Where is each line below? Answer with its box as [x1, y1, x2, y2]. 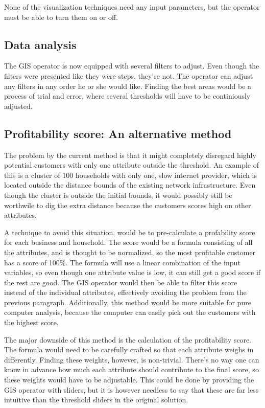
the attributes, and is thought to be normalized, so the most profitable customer [4, 246, 256, 257]
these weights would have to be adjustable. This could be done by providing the [4, 374, 254, 385]
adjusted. [4, 100, 33, 111]
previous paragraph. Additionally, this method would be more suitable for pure [4, 297, 251, 307]
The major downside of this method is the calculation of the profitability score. [4, 334, 252, 345]
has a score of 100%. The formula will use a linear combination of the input [4, 257, 240, 267]
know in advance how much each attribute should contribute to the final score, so [4, 364, 259, 375]
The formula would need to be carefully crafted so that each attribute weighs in [4, 344, 254, 355]
